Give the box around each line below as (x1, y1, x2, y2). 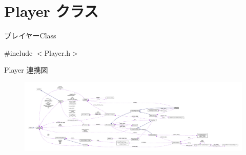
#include (4, 47, 33, 58)
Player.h (44, 47, 70, 58)
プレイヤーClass (4, 30, 56, 41)
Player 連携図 (4, 64, 48, 75)
